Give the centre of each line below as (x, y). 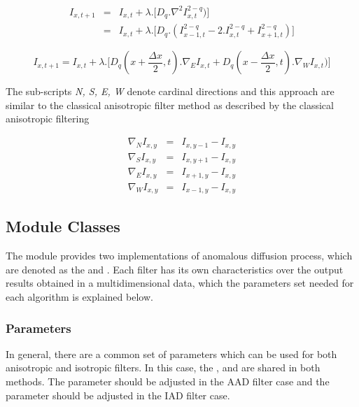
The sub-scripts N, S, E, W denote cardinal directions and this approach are (170, 91)
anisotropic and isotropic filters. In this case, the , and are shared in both (163, 367)
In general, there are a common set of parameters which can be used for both (171, 354)
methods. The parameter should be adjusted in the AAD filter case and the (168, 381)
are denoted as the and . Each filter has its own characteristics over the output (175, 269)
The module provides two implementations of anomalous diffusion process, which (179, 256)
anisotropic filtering (48, 119)
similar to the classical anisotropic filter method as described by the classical (170, 105)
